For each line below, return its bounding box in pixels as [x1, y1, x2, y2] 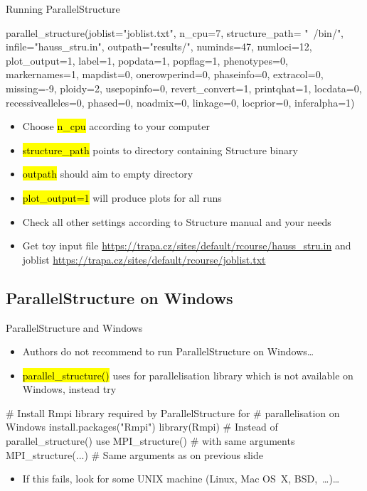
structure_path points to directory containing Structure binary [22, 142, 298, 157]
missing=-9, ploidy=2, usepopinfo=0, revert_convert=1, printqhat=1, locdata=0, [6, 80, 362, 95]
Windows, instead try [22, 382, 117, 396]
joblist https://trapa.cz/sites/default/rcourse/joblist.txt [22, 252, 266, 266]
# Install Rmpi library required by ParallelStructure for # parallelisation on [6, 405, 340, 420]
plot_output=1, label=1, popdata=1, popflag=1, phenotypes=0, [6, 53, 288, 68]
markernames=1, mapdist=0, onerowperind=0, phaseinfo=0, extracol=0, [6, 67, 324, 82]
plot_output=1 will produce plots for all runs [22, 190, 222, 205]
